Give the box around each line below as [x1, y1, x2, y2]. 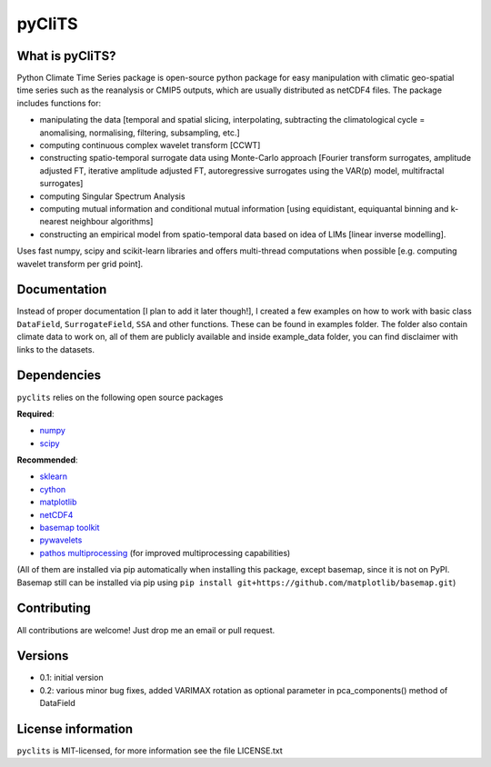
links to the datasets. [16, 344, 95, 354]
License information [16, 722, 134, 736]
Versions [16, 648, 69, 663]
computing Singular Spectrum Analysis [39, 191, 185, 202]
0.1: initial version [39, 672, 104, 683]
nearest [39, 216, 68, 227]
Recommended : [16, 454, 78, 465]
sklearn [39, 471, 68, 482]
